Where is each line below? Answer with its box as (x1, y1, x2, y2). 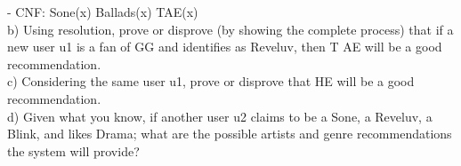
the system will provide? (7, 141, 140, 160)
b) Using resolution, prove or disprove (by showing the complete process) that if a (7, 20, 454, 38)
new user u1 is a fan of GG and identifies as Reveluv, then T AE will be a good (7, 37, 442, 56)
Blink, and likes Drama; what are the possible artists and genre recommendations (7, 124, 452, 143)
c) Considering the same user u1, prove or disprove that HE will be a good (7, 72, 415, 91)
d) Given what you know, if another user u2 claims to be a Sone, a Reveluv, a (7, 107, 433, 125)
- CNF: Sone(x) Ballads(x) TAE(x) (7, 3, 198, 20)
